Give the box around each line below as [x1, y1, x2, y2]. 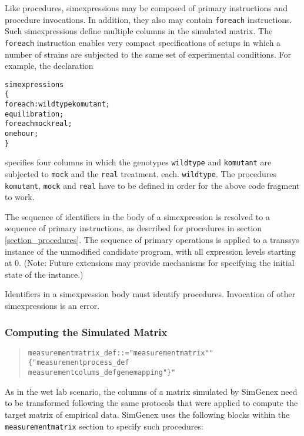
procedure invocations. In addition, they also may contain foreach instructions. [5, 13, 292, 25]
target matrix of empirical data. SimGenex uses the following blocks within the [5, 408, 290, 420]
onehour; [5, 129, 39, 138]
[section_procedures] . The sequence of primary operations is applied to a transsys [5, 234, 299, 246]
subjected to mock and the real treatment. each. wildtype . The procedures [5, 167, 277, 179]
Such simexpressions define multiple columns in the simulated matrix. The [5, 25, 273, 37]
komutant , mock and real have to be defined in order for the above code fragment [5, 179, 300, 191]
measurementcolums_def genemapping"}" [28, 368, 176, 377]
